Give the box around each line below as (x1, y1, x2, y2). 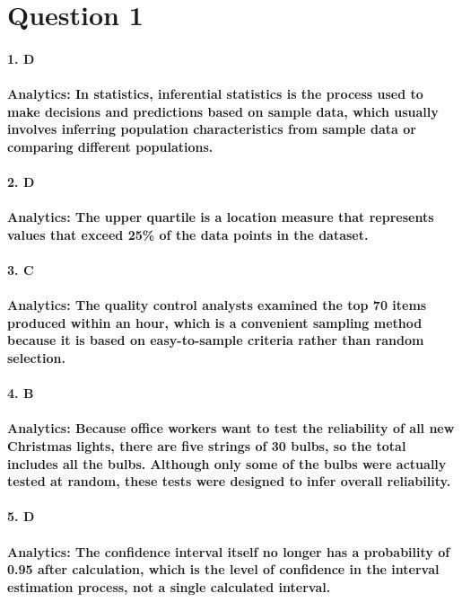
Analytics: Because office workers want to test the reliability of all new (7, 419, 455, 438)
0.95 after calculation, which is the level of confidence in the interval (7, 560, 440, 579)
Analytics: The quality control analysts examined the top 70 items (7, 296, 427, 314)
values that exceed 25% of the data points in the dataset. (7, 225, 369, 243)
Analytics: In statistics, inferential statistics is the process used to (7, 84, 423, 103)
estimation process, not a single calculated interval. (7, 577, 331, 596)
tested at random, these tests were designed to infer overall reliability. (7, 472, 451, 491)
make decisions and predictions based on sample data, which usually (7, 102, 439, 120)
